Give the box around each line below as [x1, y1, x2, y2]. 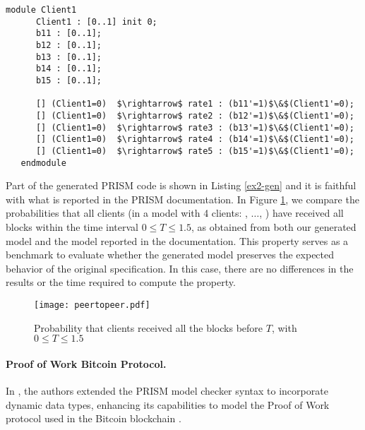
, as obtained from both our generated [191, 219, 357, 234]
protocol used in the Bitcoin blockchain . [6, 411, 181, 426]
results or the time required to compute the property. [6, 275, 236, 289]
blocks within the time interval [6, 219, 138, 234]
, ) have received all [259, 205, 344, 220]
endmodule [20, 157, 66, 168]
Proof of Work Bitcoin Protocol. [6, 356, 167, 371]
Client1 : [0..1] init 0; [35, 16, 157, 27]
